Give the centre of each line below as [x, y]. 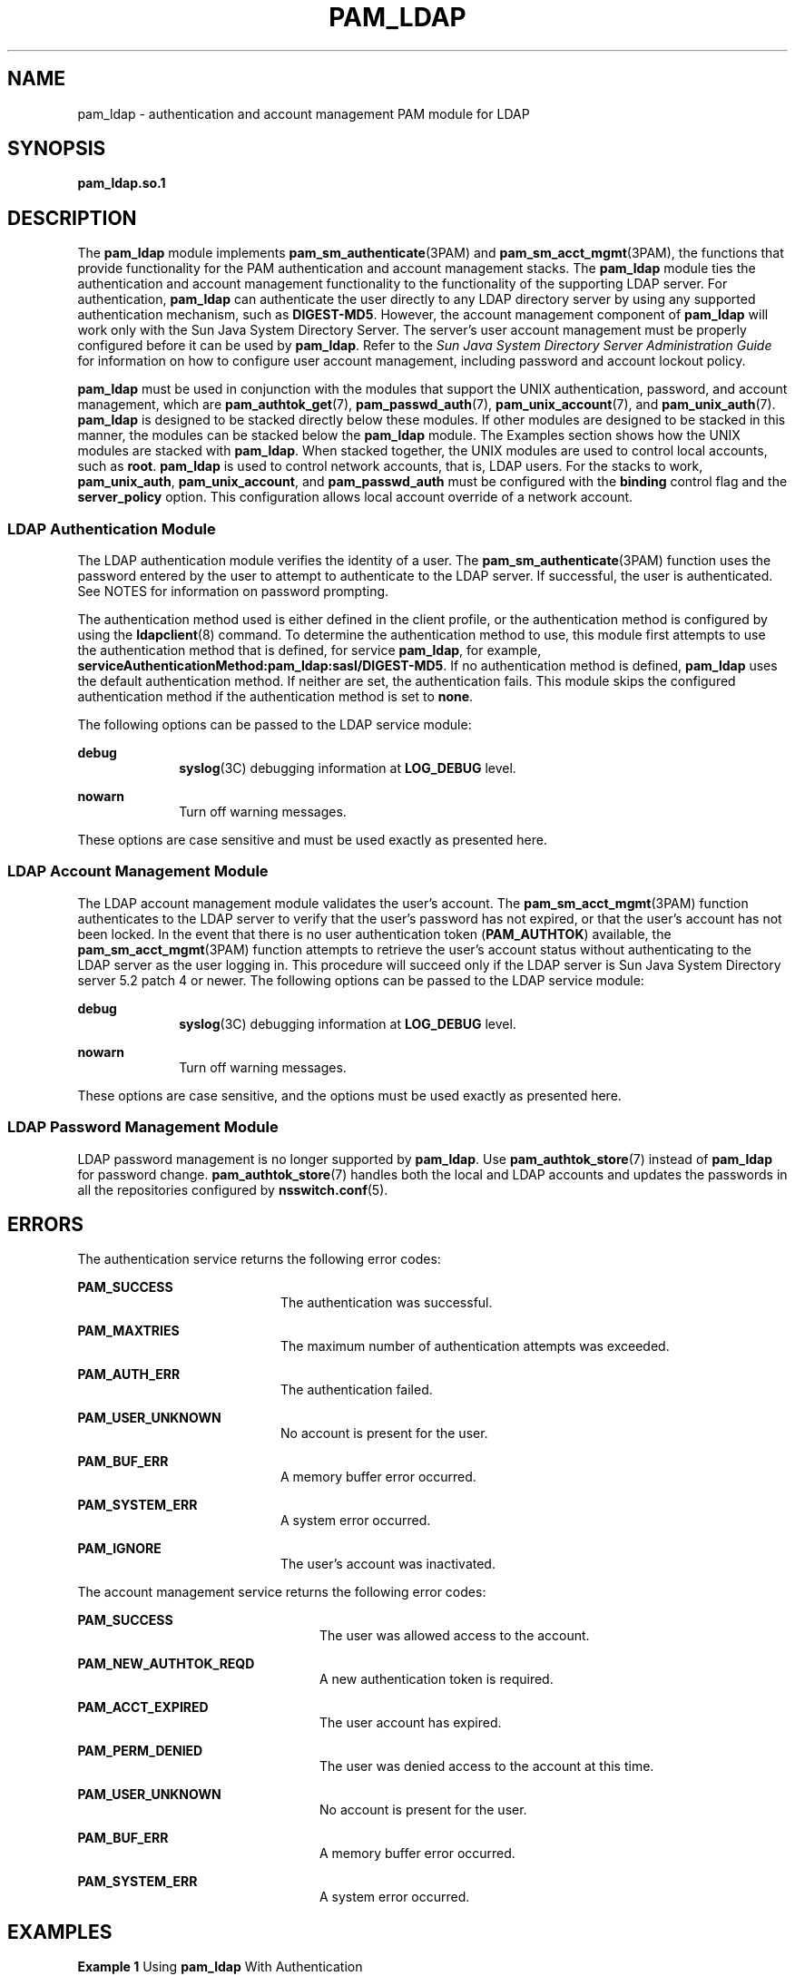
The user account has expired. [411, 1723]
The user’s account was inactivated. [388, 1564]
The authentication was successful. [387, 1303]
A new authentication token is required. [437, 1679]
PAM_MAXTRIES [128, 1331]
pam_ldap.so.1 [122, 183]
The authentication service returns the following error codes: [259, 1259]
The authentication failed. [357, 1390]
